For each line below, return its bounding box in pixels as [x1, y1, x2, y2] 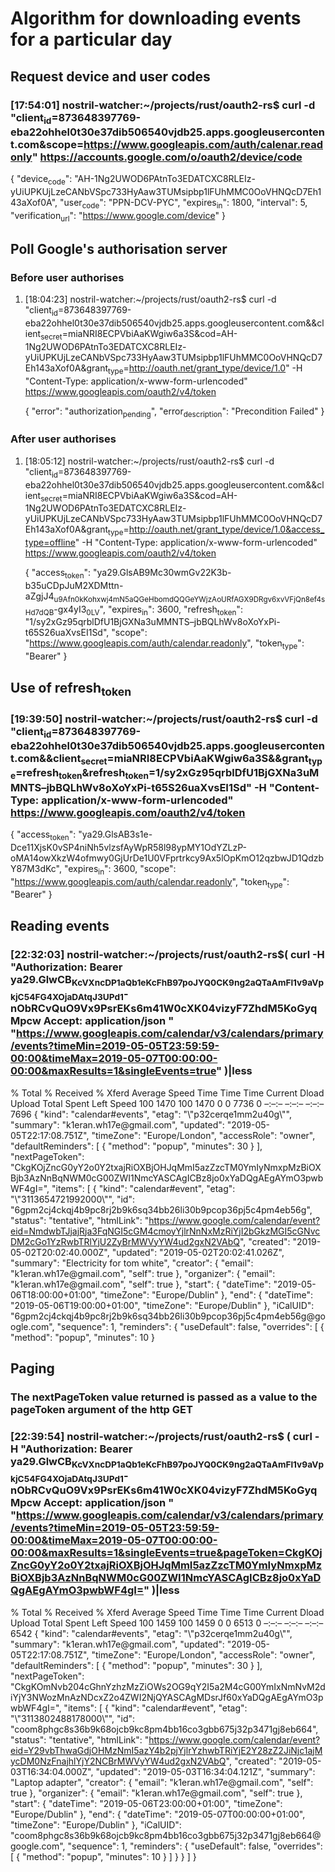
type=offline [24, 537, 76, 549]
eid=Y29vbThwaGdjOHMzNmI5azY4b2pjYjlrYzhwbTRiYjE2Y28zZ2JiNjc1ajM [10, 1744, 323, 1756]
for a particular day [10, 28, 173, 51]
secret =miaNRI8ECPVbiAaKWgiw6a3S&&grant [80, 752, 309, 767]
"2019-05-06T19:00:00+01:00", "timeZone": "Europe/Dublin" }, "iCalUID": [10, 1299, 315, 1311]
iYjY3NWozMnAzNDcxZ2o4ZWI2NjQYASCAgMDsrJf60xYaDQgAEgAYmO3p [10, 1691, 324, 1703]
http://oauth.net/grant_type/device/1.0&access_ [128, 523, 325, 536]
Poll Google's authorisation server [10, 240, 228, 257]
